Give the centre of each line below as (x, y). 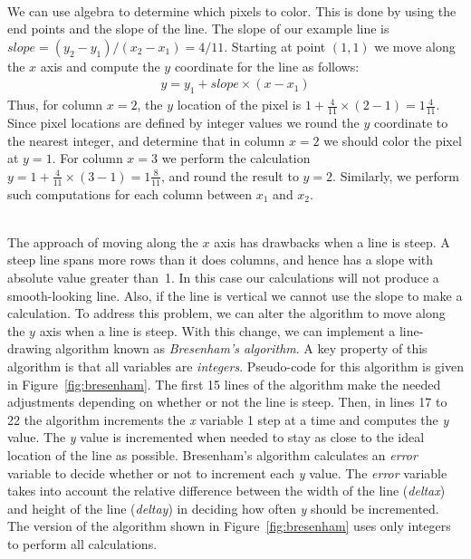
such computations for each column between (130, 193)
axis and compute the (100, 66)
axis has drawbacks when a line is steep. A (332, 241)
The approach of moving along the (103, 241)
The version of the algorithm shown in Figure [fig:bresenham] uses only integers (229, 526)
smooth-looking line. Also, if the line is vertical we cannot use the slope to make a (235, 295)
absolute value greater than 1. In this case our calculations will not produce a (223, 278)
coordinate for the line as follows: (267, 66)
